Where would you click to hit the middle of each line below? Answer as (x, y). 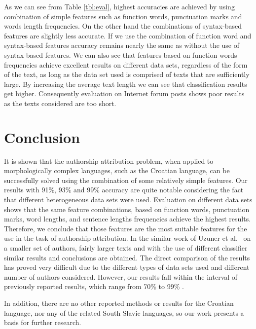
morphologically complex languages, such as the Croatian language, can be (117, 170)
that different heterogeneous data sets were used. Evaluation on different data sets (128, 200)
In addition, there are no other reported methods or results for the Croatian (119, 303)
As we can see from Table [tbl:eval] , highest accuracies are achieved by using (119, 6)
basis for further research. (43, 322)
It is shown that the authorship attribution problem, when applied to (109, 161)
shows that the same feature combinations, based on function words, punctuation (127, 209)
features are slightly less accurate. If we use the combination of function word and (128, 35)
